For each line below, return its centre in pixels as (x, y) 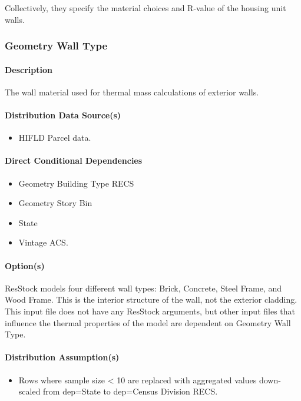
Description (29, 69)
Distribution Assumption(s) (62, 357)
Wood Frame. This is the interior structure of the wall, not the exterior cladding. (151, 299)
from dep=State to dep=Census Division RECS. (130, 391)
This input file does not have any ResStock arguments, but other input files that (150, 311)
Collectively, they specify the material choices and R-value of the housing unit (145, 8)
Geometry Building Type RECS (76, 183)
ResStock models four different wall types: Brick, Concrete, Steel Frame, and (143, 288)
